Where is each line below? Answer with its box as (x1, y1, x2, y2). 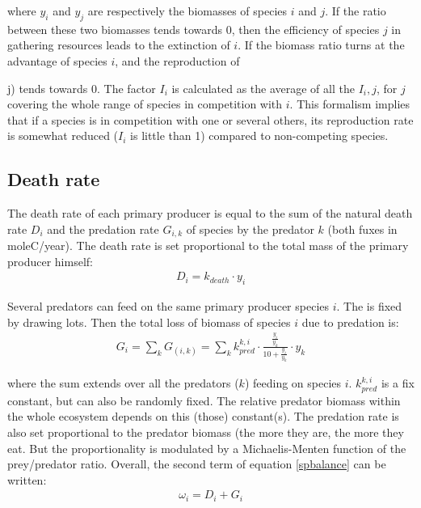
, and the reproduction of (115, 52, 240, 69)
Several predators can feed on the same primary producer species (7, 298, 330, 315)
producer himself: (7, 252, 93, 269)
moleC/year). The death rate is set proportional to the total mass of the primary (7, 237, 409, 254)
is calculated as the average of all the (171, 79, 355, 96)
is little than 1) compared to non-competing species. (130, 127, 389, 144)
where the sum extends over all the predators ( (7, 375, 239, 392)
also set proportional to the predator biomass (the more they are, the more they (7, 424, 404, 441)
